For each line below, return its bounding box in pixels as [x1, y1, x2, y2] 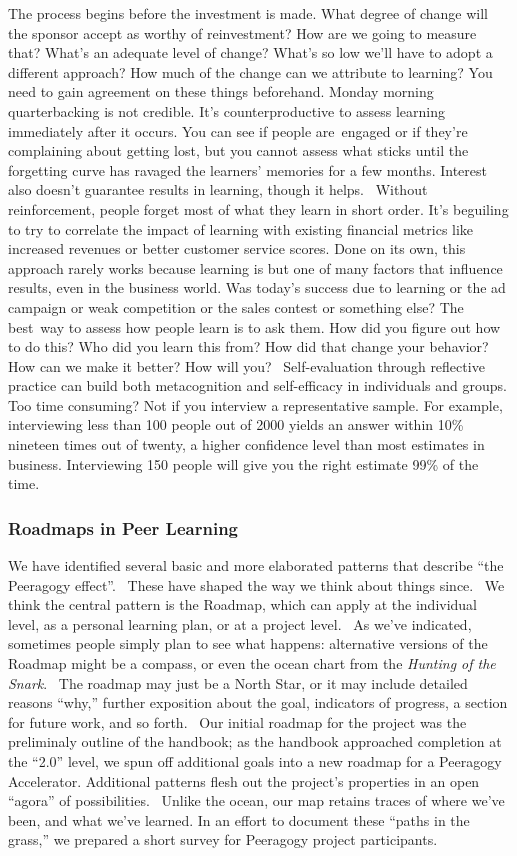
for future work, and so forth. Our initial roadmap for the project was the [8, 711, 467, 732]
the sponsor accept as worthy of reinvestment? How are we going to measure [8, 22, 477, 43]
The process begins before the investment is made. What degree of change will [8, 3, 488, 23]
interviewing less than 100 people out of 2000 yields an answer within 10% [8, 414, 464, 435]
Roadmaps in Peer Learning [8, 515, 238, 540]
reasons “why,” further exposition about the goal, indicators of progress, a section [8, 692, 508, 713]
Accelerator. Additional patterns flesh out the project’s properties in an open [8, 770, 480, 791]
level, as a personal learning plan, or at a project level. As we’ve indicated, [8, 613, 472, 634]
